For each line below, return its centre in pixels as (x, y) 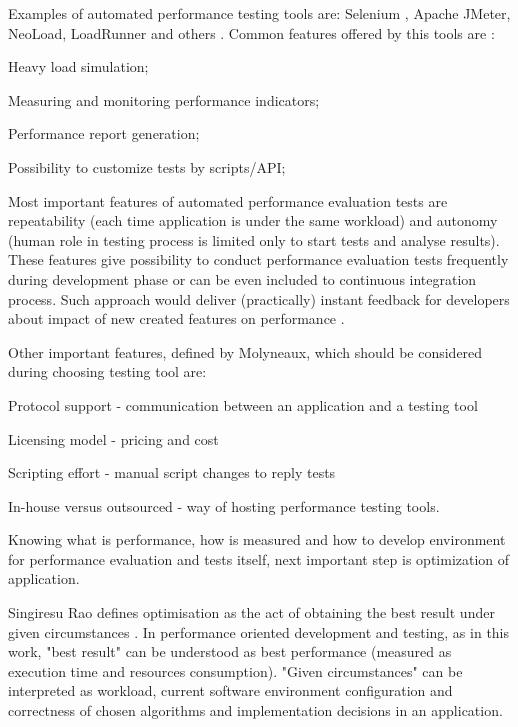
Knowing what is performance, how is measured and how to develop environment (257, 539)
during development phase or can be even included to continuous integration (242, 278)
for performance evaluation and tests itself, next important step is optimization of (259, 558)
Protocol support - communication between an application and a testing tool (243, 404)
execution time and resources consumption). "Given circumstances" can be (235, 670)
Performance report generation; (104, 133)
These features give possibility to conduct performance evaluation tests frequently (258, 259)
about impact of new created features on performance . (176, 318)
